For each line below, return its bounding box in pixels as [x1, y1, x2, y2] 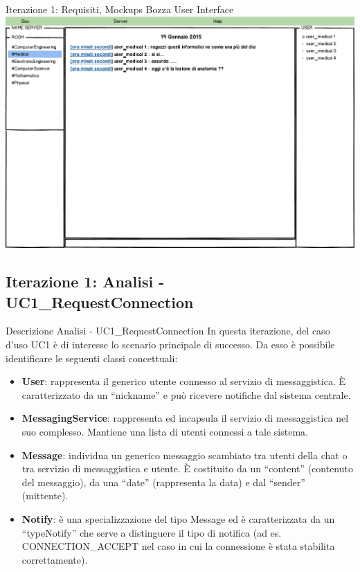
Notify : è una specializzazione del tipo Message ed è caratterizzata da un [21, 512, 335, 526]
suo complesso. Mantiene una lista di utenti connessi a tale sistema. [21, 424, 308, 439]
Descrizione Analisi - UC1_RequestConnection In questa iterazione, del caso [6, 323, 330, 338]
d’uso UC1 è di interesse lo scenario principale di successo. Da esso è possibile [6, 337, 335, 352]
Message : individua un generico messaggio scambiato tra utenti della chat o [21, 447, 348, 462]
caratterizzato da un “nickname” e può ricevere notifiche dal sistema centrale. [21, 387, 351, 402]
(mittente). [21, 488, 69, 503]
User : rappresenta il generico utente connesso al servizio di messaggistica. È [21, 374, 346, 388]
